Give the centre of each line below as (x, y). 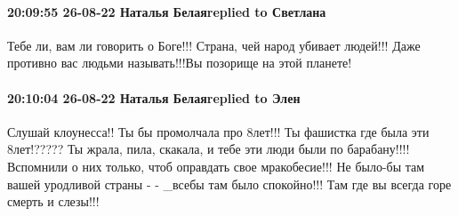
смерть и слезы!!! (53, 201)
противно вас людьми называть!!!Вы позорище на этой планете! (180, 63)
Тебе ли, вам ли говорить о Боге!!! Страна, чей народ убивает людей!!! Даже (214, 45)
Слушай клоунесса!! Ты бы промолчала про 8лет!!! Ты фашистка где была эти (218, 131)
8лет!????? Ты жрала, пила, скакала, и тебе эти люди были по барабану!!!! (209, 149)
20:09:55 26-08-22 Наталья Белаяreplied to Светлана (167, 11)
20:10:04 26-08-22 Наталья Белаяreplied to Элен (154, 97)
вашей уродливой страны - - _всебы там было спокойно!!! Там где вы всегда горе (229, 184)
